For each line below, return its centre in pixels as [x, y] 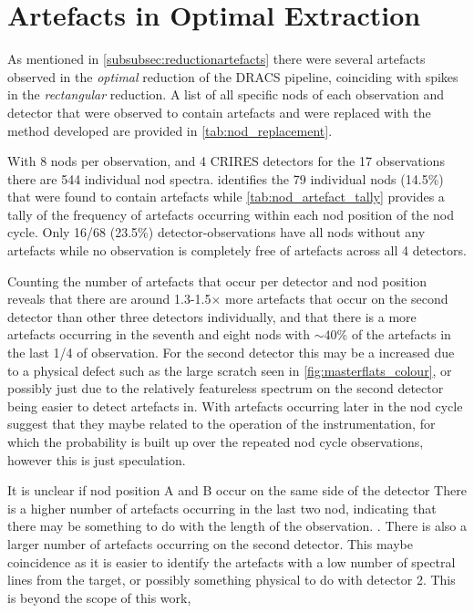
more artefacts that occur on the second [337, 299]
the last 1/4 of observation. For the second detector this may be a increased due [231, 353]
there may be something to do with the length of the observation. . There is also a [237, 526]
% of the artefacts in [394, 334]
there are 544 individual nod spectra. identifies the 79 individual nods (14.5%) [226, 178]
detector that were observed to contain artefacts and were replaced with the [219, 112]
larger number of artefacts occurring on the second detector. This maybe [210, 543]
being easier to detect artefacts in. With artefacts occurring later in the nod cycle [235, 405]
